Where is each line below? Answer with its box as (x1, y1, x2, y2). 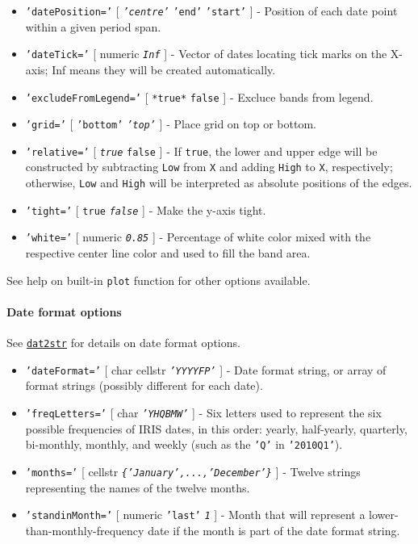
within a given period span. (25, 18, 161, 35)
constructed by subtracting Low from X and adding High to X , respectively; (25, 158, 393, 175)
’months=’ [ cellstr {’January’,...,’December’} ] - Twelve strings (25, 462, 361, 479)
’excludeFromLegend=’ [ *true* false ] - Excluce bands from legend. (25, 88, 374, 105)
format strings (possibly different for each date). (25, 377, 263, 394)
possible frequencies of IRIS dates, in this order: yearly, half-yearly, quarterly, (25, 420, 408, 437)
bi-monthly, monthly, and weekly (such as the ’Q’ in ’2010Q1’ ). (25, 436, 343, 453)
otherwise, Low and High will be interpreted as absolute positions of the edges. (25, 174, 412, 191)
